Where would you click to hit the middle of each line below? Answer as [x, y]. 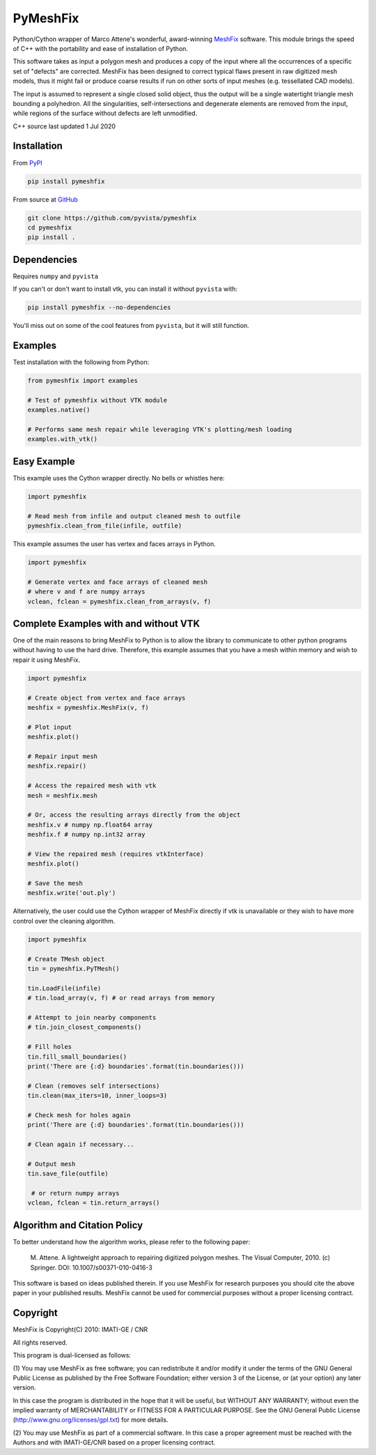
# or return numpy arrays [76, 1193]
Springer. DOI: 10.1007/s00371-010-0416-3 [91, 1267]
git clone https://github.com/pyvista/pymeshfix [112, 218]
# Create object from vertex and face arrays [107, 698]
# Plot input [50, 727]
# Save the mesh [55, 883]
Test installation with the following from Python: [81, 362]
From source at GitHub [45, 199]
